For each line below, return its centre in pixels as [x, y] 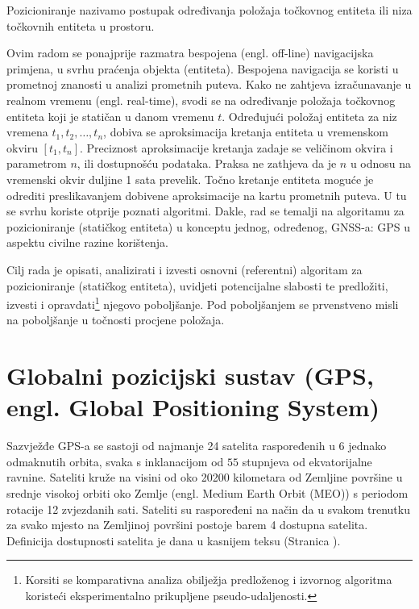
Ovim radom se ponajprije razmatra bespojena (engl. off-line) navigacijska [190, 53]
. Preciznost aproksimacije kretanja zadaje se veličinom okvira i [236, 147]
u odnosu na [381, 163]
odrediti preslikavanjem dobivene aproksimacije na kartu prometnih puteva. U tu [207, 195]
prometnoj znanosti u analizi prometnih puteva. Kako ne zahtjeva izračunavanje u [209, 84]
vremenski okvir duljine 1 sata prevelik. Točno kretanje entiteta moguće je [190, 179]
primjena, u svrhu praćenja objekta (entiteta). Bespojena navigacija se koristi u [203, 68]
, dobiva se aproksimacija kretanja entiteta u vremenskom [246, 132]
